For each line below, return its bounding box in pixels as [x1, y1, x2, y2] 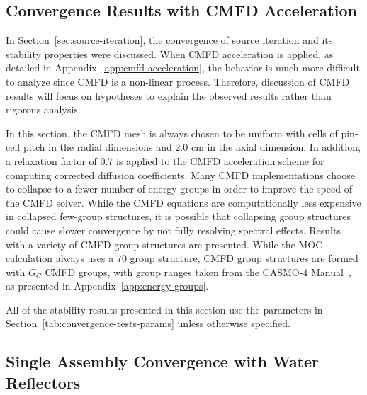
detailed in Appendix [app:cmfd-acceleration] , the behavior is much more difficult [6, 60, 360, 75]
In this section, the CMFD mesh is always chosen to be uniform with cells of [6, 125, 338, 140]
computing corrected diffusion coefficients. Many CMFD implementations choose [6, 167, 356, 182]
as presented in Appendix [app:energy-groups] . [6, 278, 209, 293]
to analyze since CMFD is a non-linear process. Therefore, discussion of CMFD [6, 74, 350, 88]
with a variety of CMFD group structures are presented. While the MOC [6, 236, 323, 251]
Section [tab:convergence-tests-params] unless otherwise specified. [6, 316, 290, 331]
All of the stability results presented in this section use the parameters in [6, 302, 323, 316]
